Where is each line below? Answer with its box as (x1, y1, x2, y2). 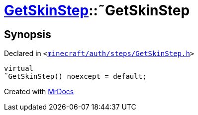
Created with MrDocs (4, 87, 74, 96)
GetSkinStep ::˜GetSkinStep (4, 2, 190, 19)
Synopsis (4, 28, 51, 41)
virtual (4, 64, 34, 73)
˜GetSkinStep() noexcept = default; (4, 72, 147, 81)
